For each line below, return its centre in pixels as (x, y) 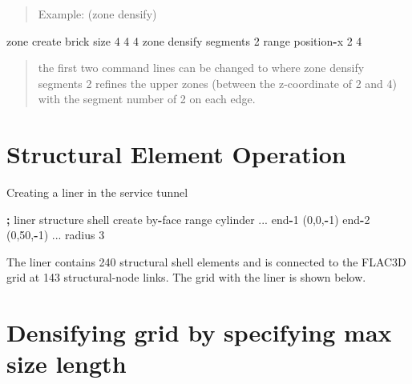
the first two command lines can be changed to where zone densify (201, 68)
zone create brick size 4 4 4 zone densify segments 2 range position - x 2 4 (184, 40)
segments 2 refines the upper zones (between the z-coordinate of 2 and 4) (217, 83)
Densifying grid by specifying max (199, 332)
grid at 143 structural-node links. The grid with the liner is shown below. (186, 277)
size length (67, 364)
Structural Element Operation (176, 154)
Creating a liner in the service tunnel (97, 192)
